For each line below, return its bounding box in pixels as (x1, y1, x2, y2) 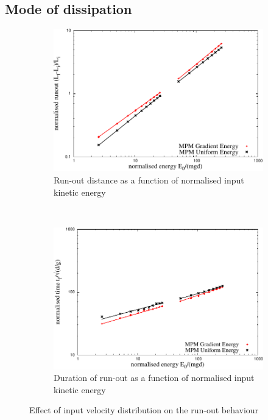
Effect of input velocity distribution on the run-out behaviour (29, 404, 259, 416)
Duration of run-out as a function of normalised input (54, 371, 255, 384)
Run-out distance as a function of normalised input (54, 173, 244, 186)
